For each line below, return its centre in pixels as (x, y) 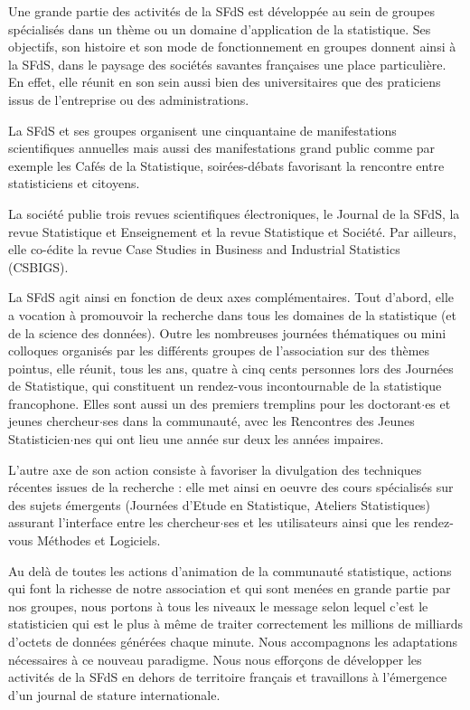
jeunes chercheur (54, 421)
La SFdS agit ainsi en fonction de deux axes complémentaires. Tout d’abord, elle (231, 297)
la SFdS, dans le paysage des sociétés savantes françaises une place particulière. (227, 64)
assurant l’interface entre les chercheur (114, 522)
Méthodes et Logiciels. (99, 540)
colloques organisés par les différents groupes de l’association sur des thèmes (219, 350)
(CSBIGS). (38, 266)
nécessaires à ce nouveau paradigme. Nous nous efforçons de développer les (215, 659)
